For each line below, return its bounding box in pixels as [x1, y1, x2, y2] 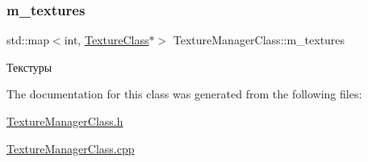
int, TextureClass [64, 31, 149, 48]
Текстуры [6, 58, 52, 75]
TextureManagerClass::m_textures [173, 31, 345, 48]
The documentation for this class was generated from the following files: [6, 85, 362, 102]
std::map [6, 31, 49, 48]
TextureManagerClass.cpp [6, 139, 135, 156]
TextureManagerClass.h [6, 113, 123, 129]
